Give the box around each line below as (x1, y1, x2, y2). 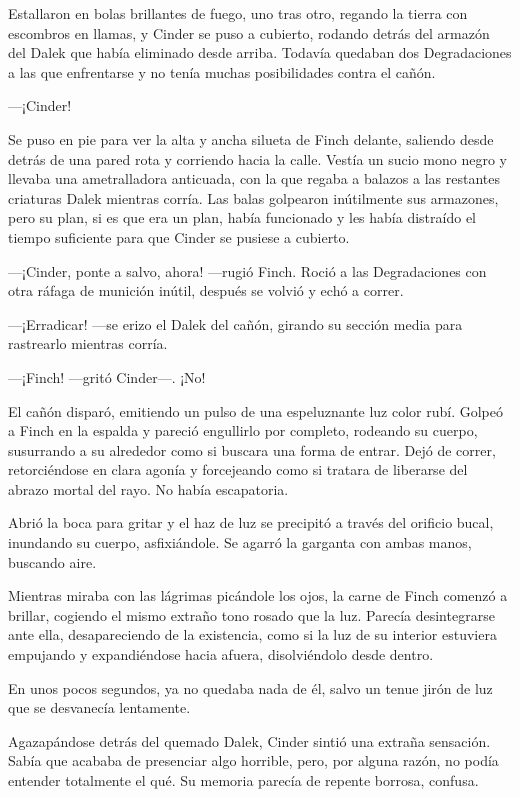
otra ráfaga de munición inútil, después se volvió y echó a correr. (8, 280, 404, 301)
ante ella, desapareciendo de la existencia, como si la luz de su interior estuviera (8, 624, 497, 645)
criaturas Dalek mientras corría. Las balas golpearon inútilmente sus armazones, (8, 187, 499, 208)
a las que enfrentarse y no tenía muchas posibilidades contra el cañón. (8, 61, 436, 82)
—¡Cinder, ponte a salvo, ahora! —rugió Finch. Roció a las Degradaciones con (8, 260, 487, 281)
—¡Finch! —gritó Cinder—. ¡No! (8, 366, 206, 387)
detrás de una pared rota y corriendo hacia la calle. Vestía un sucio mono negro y (8, 148, 508, 169)
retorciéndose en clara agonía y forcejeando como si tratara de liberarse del (8, 459, 468, 480)
